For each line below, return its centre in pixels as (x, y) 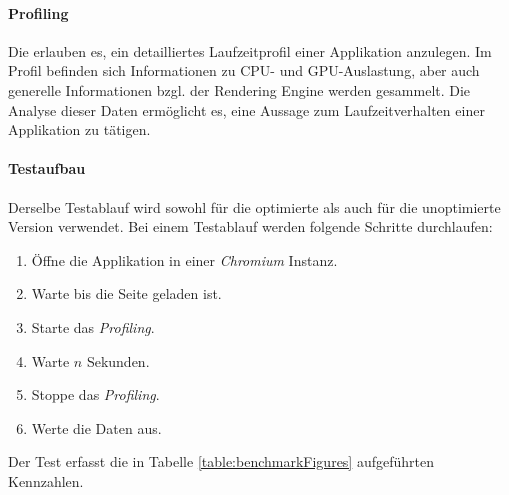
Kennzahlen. (46, 480)
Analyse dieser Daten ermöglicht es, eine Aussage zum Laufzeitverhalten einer (246, 109)
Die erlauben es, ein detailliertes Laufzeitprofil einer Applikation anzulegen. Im (250, 50)
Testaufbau (47, 168)
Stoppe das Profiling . (95, 394)
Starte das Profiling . (93, 326)
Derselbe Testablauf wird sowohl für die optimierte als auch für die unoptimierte (254, 206)
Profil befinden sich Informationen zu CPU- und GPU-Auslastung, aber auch (244, 70)
